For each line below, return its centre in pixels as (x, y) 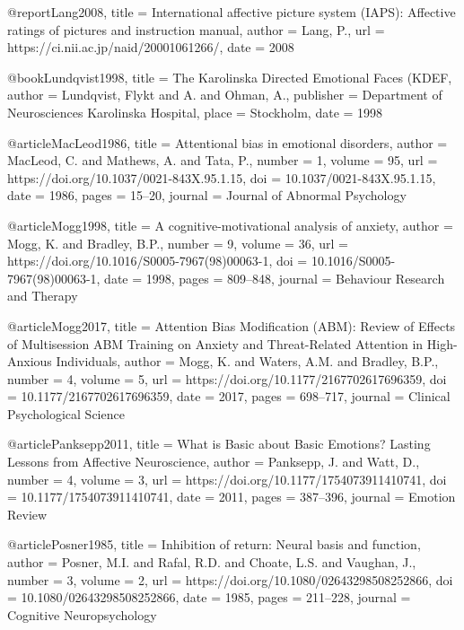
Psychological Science (66, 413)
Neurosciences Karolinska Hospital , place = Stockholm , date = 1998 (195, 112)
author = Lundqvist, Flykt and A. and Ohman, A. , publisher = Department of (225, 95)
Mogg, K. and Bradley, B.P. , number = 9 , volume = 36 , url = (178, 243)
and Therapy (43, 296)
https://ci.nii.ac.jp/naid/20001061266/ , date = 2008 (151, 47)
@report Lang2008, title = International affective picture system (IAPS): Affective (232, 12)
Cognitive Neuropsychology (82, 614)
